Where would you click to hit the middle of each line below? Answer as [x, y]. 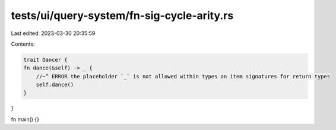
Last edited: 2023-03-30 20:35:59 [53, 33]
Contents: [23, 44]
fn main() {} [25, 119]
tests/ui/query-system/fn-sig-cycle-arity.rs [122, 15]
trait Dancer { [45, 60]
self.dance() [55, 85]
